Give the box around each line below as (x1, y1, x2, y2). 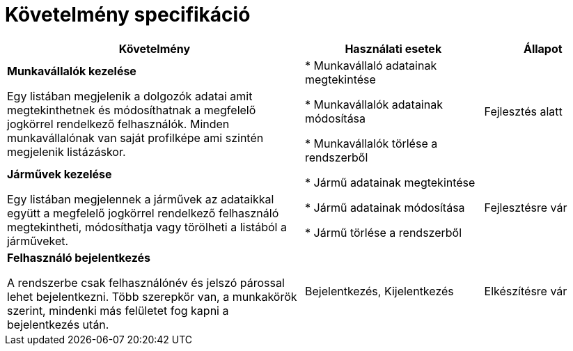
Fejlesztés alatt (484, 104, 563, 118)
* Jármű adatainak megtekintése (305, 175, 476, 189)
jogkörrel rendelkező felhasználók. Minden (7, 116, 230, 131)
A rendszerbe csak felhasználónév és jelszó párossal (7, 275, 285, 290)
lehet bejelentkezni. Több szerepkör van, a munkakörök (7, 289, 297, 304)
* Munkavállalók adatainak (305, 97, 443, 111)
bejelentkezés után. (7, 317, 109, 331)
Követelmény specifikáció (5, 3, 251, 26)
